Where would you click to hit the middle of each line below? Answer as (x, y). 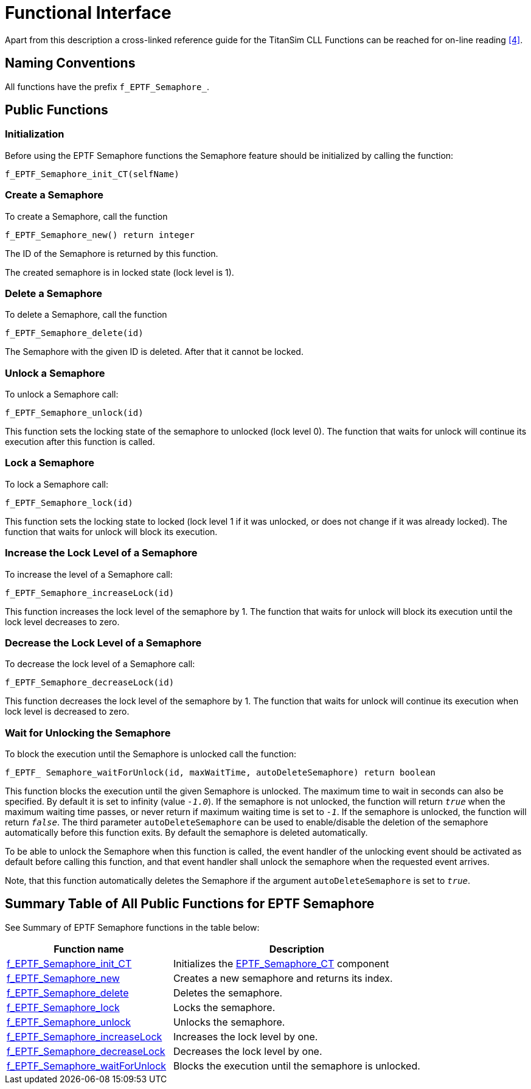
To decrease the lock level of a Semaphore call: (100, 664)
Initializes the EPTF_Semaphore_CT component (281, 963)
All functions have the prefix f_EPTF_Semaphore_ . (107, 86)
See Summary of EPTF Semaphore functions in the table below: (132, 927)
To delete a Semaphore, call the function (86, 315)
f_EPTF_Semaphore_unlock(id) (74, 413)
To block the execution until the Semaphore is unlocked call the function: (151, 754)
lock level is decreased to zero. (67, 712)
